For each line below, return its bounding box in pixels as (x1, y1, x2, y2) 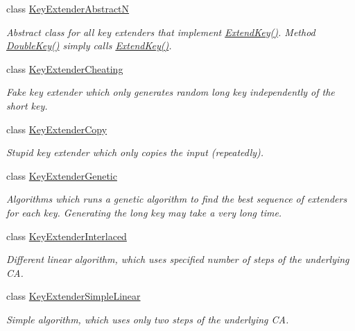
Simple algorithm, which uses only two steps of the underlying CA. (6, 312, 289, 326)
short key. (6, 98, 48, 112)
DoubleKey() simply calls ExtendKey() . (6, 38, 172, 53)
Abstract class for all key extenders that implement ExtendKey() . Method (6, 24, 315, 39)
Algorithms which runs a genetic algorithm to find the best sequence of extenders (6, 192, 347, 206)
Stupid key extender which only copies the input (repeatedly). (6, 145, 264, 160)
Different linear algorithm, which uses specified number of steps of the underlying (6, 252, 349, 266)
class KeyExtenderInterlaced (6, 228, 127, 243)
